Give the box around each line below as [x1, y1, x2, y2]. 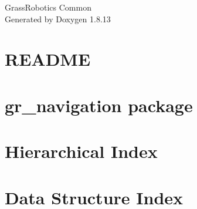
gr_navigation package [5, 93, 193, 117]
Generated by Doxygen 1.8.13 [5, 12, 111, 25]
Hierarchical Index [5, 139, 158, 163]
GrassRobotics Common [5, 1, 91, 13]
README [5, 47, 91, 71]
